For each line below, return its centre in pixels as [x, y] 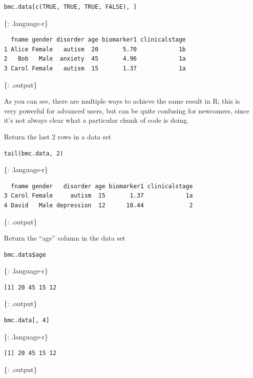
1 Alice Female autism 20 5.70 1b [95, 49]
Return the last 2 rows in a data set [58, 136]
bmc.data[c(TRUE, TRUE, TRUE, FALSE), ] [71, 7]
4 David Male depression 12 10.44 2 [98, 205]
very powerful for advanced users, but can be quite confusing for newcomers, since [127, 110]
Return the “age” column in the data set [65, 238]
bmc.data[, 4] [27, 321]
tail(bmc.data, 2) [34, 153]
